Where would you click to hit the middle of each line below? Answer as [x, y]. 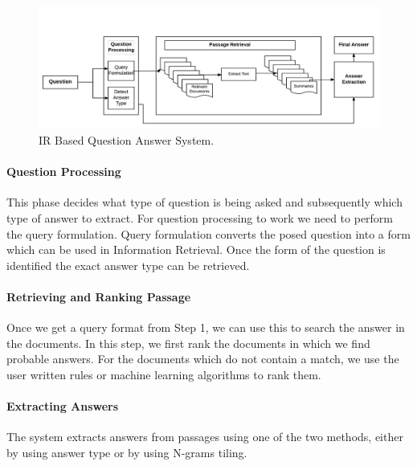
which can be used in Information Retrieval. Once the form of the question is [196, 249]
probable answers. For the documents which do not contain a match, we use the [203, 359]
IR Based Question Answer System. [127, 139]
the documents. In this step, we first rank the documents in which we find [188, 343]
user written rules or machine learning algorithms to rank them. [164, 374]
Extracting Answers [63, 406]
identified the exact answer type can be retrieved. [128, 265]
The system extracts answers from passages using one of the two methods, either [205, 437]
